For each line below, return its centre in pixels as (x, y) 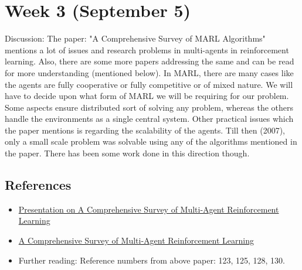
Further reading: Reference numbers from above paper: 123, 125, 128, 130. (152, 260)
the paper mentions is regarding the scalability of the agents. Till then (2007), (145, 130)
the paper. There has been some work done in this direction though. (127, 153)
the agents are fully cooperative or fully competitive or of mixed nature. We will (149, 84)
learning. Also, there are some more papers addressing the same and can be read (150, 61)
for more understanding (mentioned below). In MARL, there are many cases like (149, 72)
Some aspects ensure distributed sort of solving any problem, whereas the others (149, 107)
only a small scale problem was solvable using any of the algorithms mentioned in (151, 141)
